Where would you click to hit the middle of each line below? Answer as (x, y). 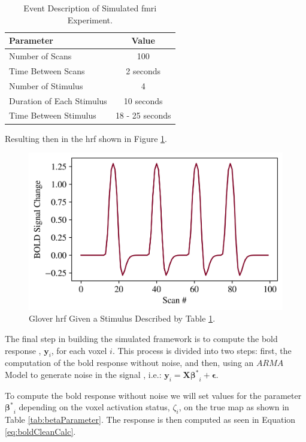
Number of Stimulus (46, 85)
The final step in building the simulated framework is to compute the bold (141, 339)
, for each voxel (79, 350)
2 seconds (143, 70)
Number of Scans (40, 56)
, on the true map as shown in (234, 407)
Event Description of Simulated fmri (90, 8)
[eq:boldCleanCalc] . (40, 431)
